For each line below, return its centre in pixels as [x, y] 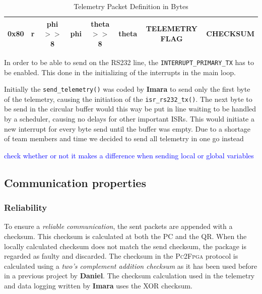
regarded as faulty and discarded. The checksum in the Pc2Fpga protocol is [121, 256]
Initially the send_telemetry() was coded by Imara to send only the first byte [127, 89]
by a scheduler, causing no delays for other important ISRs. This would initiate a [129, 119]
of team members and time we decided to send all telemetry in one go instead [124, 138]
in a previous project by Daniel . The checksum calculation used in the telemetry [129, 276]
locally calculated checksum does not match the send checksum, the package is [125, 246]
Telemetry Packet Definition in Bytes [131, 6]
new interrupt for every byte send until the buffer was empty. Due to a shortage [127, 128]
